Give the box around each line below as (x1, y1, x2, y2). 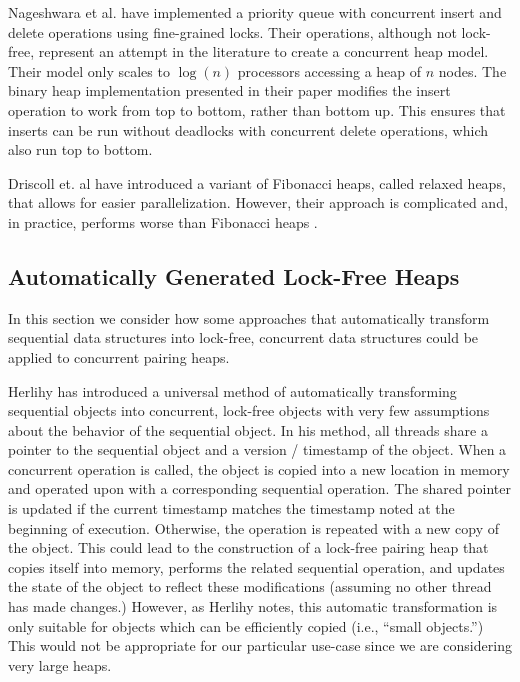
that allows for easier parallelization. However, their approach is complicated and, (8, 192, 508, 213)
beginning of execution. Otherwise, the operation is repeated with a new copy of (8, 517, 500, 538)
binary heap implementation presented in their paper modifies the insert (8, 80, 451, 101)
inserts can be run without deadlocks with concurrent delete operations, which (8, 119, 489, 140)
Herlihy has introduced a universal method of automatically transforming (8, 380, 457, 401)
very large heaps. (8, 654, 112, 675)
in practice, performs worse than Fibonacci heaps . (8, 211, 318, 232)
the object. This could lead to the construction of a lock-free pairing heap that (8, 537, 489, 558)
